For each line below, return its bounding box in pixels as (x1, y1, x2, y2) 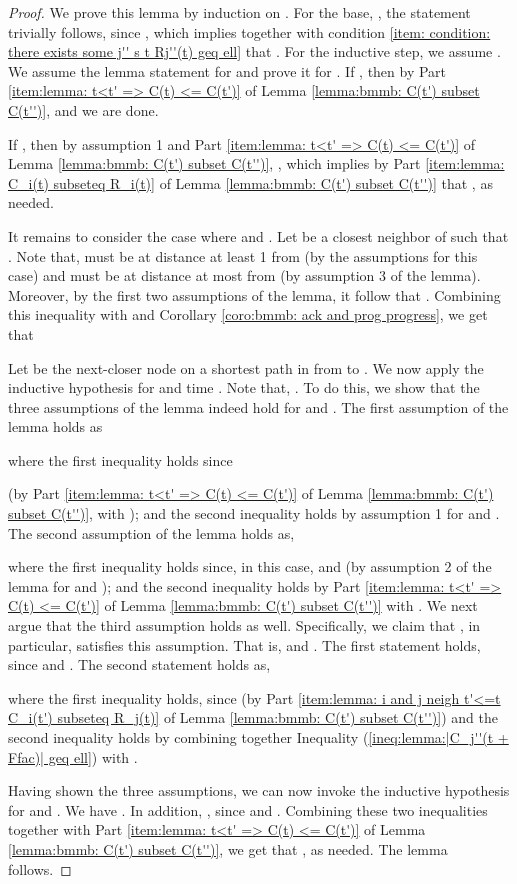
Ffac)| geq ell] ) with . (8, 746, 138, 767)
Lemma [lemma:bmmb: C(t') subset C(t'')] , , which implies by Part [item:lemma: (8, 153, 505, 174)
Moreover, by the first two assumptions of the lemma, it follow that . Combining (8, 284, 501, 305)
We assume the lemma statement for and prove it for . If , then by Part (8, 60, 447, 81)
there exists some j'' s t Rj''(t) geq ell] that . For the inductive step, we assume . (8, 41, 501, 62)
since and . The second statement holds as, (8, 654, 271, 675)
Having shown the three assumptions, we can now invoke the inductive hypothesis (8, 780, 510, 801)
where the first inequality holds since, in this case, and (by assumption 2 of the (8, 556, 492, 577)
